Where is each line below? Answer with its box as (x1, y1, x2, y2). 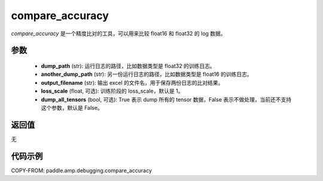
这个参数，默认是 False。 (41, 104, 103, 111)
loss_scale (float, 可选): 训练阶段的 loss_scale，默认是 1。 (41, 87, 184, 95)
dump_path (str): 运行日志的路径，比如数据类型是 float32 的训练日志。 (41, 62, 215, 69)
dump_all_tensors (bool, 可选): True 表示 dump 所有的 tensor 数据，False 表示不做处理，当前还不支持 (41, 96, 292, 103)
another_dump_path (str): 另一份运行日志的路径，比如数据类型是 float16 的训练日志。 (41, 70, 252, 78)
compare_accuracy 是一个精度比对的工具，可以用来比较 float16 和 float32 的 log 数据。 (11, 30, 227, 37)
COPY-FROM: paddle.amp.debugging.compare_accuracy (11, 167, 153, 174)
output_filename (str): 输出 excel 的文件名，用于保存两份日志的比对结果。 (41, 79, 224, 86)
